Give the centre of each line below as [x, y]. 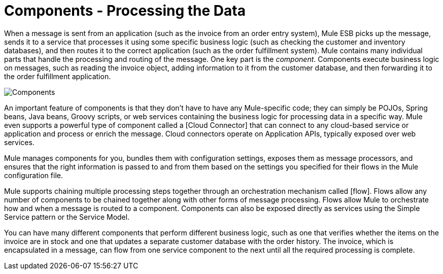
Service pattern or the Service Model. [67, 217]
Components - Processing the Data [125, 11]
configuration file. [33, 175]
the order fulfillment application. [58, 76]
